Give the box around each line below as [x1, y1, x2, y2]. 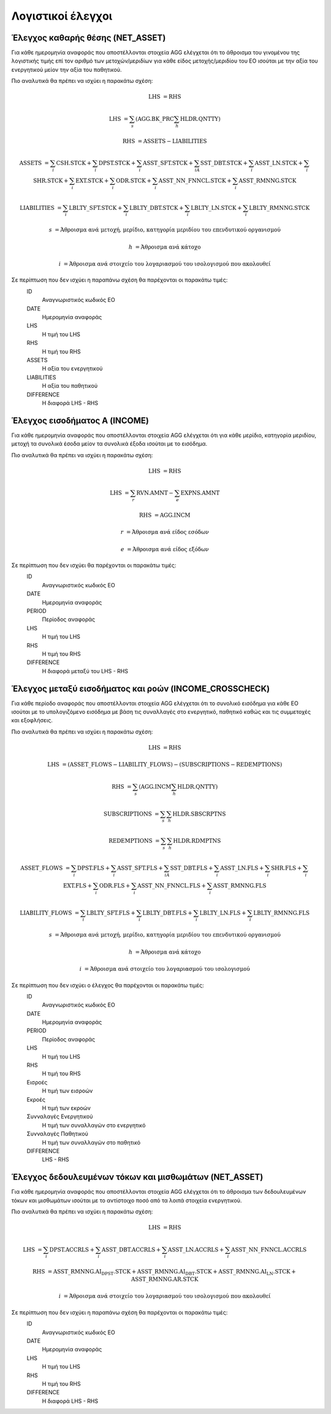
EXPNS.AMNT [180, 490, 220, 496]
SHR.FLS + [270, 864, 302, 871]
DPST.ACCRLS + [49, 1246, 95, 1253]
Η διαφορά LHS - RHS [42, 1397, 98, 1405]
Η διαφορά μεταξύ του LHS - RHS [42, 667, 129, 674]
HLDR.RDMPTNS [172, 838, 221, 844]
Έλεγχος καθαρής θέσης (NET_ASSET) [11, 33, 166, 43]
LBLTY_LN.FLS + [199, 909, 246, 916]
